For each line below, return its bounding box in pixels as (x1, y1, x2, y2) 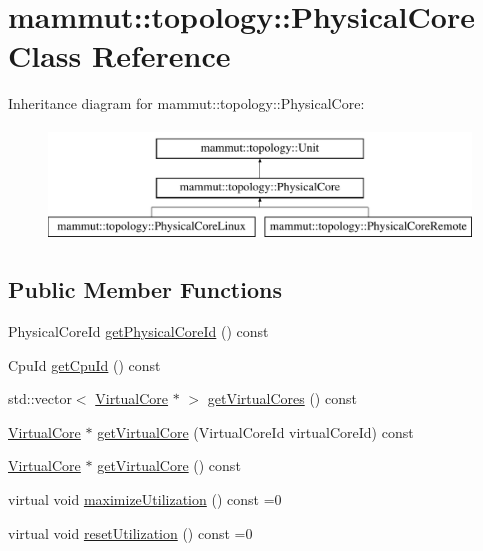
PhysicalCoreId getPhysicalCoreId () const (8, 321, 269, 342)
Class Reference (8, 35, 231, 76)
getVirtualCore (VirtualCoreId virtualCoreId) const (97, 421, 414, 442)
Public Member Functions (8, 274, 282, 305)
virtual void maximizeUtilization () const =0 (8, 489, 282, 510)
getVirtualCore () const (97, 455, 241, 476)
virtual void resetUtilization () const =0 (8, 522, 253, 543)
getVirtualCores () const (207, 388, 357, 409)
